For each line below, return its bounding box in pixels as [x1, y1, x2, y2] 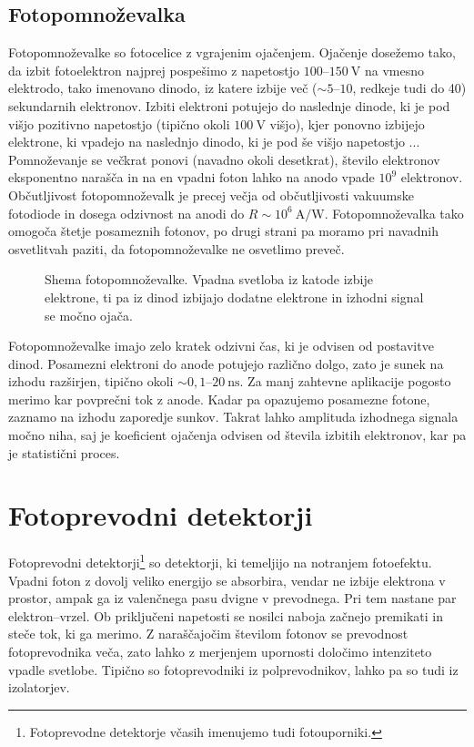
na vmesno [364, 60, 424, 79]
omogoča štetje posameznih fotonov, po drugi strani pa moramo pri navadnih [8, 221, 439, 240]
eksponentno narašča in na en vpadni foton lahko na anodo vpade [8, 168, 375, 187]
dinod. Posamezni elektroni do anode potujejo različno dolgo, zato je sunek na [8, 353, 444, 373]
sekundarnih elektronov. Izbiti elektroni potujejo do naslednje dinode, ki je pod [8, 96, 450, 115]
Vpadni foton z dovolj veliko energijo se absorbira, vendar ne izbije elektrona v [8, 570, 446, 589]
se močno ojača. [45, 305, 133, 324]
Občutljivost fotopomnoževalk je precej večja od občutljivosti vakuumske [8, 185, 414, 204]
